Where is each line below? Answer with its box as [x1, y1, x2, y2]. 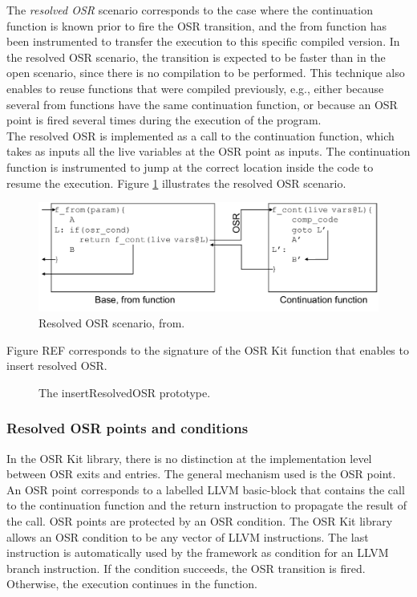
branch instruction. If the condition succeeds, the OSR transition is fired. [6, 559, 366, 576]
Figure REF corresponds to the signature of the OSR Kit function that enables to [6, 341, 409, 358]
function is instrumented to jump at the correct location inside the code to [6, 158, 374, 175]
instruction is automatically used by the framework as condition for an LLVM [6, 544, 389, 561]
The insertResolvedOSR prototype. [38, 384, 211, 400]
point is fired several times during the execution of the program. [6, 112, 322, 128]
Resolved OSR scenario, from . [38, 314, 185, 331]
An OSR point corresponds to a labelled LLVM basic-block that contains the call [6, 481, 405, 497]
